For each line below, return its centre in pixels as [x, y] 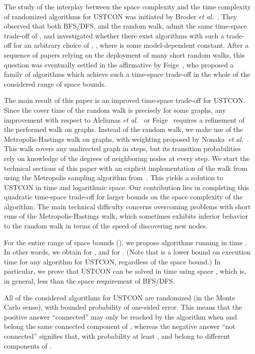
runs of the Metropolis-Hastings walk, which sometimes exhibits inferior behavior [126, 216]
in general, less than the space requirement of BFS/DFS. [89, 281]
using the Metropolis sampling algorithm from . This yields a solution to [114, 177]
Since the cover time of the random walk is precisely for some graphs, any [115, 110]
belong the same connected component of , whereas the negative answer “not [120, 326]
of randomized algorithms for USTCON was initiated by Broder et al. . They [121, 16]
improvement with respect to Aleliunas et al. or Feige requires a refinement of [124, 119]
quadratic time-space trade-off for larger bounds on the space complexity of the [123, 197]
